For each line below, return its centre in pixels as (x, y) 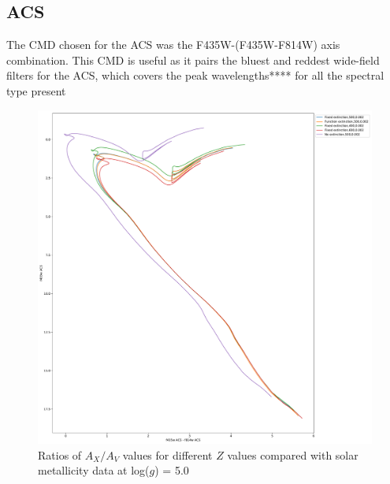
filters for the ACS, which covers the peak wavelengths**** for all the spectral (195, 75)
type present (36, 90)
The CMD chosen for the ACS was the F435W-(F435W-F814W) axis (173, 45)
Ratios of (60, 454)
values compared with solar (293, 454)
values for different (167, 454)
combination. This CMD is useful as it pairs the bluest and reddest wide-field (193, 60)
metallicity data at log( (94, 470)
